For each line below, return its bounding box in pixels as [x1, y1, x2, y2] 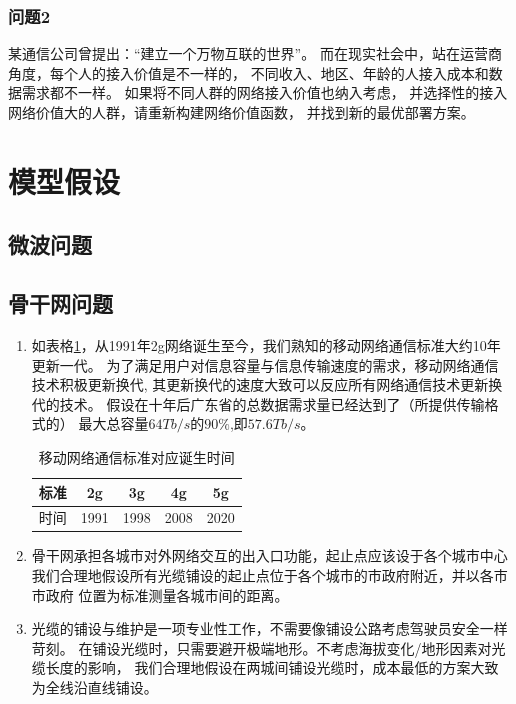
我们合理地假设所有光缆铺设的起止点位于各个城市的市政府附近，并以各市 [31, 565, 508, 586]
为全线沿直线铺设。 [31, 677, 158, 698]
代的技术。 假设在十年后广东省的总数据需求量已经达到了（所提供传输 [31, 393, 485, 414]
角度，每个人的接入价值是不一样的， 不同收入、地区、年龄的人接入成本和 [8, 62, 489, 83]
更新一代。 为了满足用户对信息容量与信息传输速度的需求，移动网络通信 [31, 354, 499, 375]
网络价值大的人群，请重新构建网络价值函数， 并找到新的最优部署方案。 [8, 102, 475, 122]
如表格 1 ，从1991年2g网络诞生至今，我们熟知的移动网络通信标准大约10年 [31, 334, 501, 355]
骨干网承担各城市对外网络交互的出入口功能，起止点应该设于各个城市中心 [31, 545, 508, 566]
